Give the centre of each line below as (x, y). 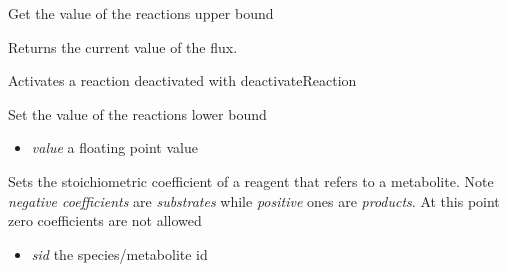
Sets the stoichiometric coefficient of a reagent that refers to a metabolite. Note (251, 180)
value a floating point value (114, 147)
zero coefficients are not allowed (105, 220)
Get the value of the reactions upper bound (141, 13)
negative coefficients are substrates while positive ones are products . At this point (254, 200)
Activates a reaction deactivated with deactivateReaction (182, 80)
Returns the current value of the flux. (123, 46)
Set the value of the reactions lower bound (137, 113)
